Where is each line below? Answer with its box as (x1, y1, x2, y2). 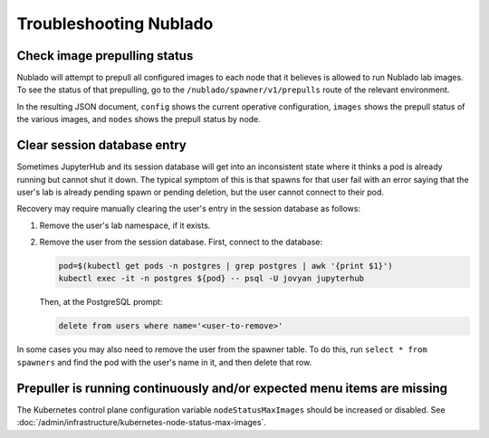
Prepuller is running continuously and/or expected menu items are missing (16, 380, 448, 395)
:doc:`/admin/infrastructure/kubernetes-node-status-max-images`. (16, 417, 267, 428)
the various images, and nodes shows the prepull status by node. (16, 114, 262, 125)
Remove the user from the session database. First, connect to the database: (39, 236, 323, 248)
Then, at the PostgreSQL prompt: (39, 297, 163, 308)
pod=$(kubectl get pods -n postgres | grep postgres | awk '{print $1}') (58, 261, 393, 271)
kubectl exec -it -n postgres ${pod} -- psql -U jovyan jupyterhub (58, 273, 365, 284)
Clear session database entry (16, 138, 187, 153)
